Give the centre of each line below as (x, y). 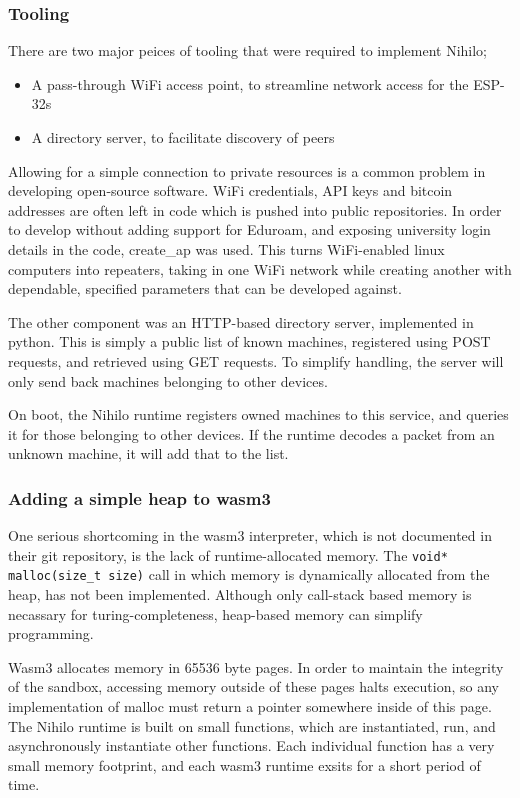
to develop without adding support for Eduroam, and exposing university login (249, 229)
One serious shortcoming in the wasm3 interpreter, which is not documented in (250, 535)
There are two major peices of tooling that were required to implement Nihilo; (248, 50)
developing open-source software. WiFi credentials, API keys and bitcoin (230, 190)
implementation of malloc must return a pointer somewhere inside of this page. (250, 706)
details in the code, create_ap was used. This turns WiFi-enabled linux (226, 248)
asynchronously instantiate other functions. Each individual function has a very (251, 745)
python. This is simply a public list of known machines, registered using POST (249, 341)
